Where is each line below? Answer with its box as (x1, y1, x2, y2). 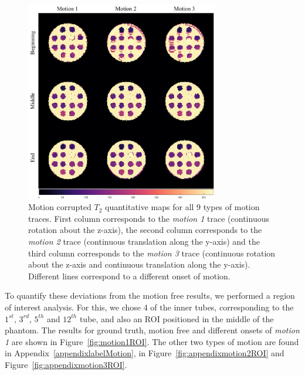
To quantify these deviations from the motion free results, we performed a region (5, 289, 295, 302)
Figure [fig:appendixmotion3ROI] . (5, 358, 127, 370)
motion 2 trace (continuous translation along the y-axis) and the (28, 235, 260, 247)
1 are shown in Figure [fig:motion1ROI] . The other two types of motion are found (5, 335, 299, 347)
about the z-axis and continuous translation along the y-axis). (28, 258, 250, 271)
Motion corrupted (28, 201, 91, 213)
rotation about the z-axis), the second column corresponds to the (28, 224, 262, 236)
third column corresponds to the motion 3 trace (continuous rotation (28, 246, 276, 259)
